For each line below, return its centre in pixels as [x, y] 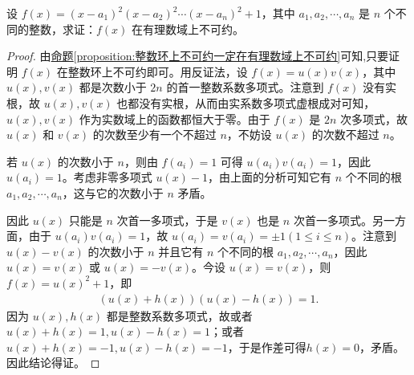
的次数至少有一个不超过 [154, 135]
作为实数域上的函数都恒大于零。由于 [175, 118]
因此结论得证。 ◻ [53, 363]
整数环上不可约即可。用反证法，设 [158, 71]
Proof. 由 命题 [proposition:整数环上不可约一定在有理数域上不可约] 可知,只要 [198, 56]
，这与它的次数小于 [113, 192]
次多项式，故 [374, 118]
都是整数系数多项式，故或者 [179, 315]
